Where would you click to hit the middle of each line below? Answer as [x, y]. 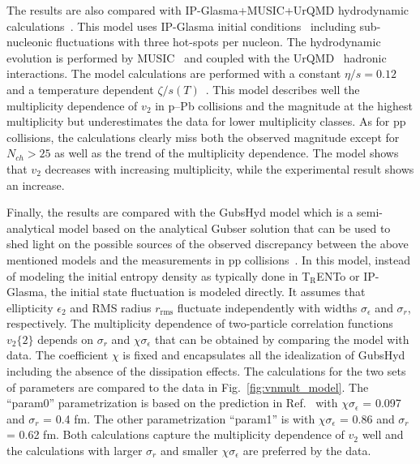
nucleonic [30, 42]
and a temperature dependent [80, 89]
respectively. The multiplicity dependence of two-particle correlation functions [200, 323]
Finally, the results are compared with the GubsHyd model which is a [180, 212]
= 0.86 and [367, 418]
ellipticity [30, 307]
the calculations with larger [75, 451]
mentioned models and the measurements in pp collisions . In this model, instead [208, 259]
